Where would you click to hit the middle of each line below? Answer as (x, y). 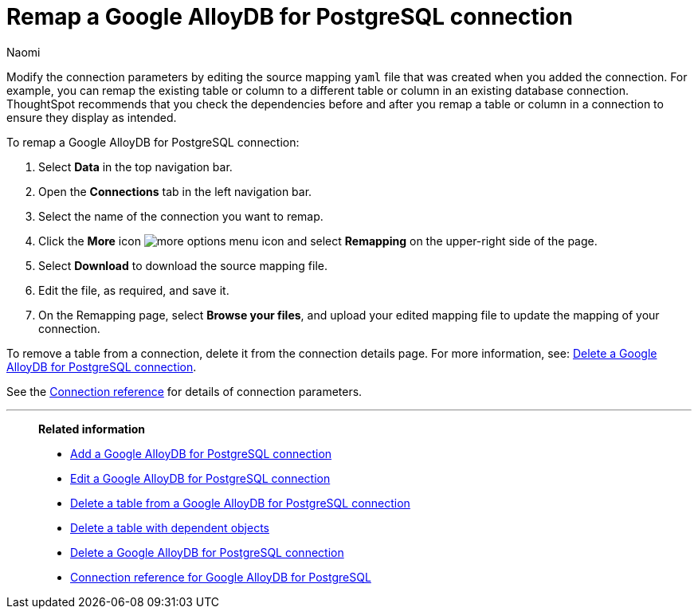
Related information (92, 429)
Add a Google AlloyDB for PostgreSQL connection (201, 453)
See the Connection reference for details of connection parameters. (184, 391)
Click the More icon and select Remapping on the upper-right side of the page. (318, 241)
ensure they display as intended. (92, 117)
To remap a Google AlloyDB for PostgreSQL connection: (153, 142)
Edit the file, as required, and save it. (134, 290)
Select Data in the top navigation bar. (135, 166)
